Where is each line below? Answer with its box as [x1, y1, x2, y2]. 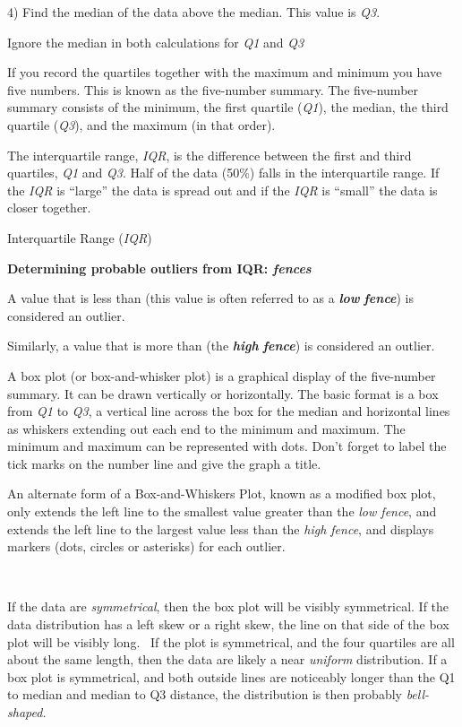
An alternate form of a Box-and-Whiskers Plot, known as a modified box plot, [7, 484, 436, 503]
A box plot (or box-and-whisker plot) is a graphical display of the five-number [7, 366, 436, 385]
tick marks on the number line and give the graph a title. [7, 454, 321, 472]
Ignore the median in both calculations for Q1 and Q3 [7, 32, 304, 51]
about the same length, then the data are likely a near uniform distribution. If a [7, 650, 448, 669]
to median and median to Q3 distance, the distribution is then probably [7, 685, 402, 704]
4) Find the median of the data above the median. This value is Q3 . [7, 3, 381, 21]
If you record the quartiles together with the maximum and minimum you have [7, 63, 442, 82]
